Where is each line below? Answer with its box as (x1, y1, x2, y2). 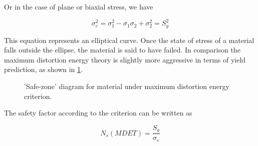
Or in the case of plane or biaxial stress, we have (4, 1, 153, 11)
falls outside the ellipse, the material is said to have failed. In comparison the (4, 44, 240, 55)
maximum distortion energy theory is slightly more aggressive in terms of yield (4, 54, 246, 64)
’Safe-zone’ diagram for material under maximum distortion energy (24, 80, 229, 91)
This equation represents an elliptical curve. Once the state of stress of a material (4, 34, 254, 45)
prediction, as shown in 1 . (4, 64, 83, 74)
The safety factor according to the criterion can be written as (4, 107, 192, 118)
